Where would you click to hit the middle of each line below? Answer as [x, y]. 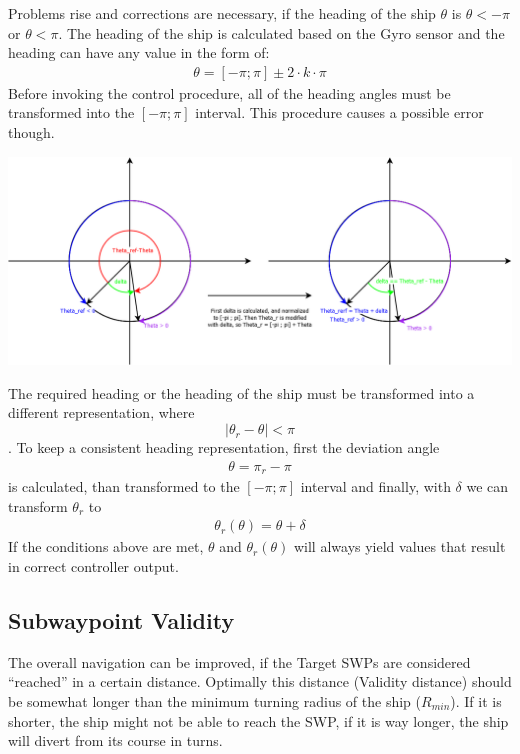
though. [31, 132]
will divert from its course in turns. [115, 740]
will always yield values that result [399, 546]
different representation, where [101, 412]
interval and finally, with [375, 486]
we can [487, 486]
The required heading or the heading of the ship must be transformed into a [241, 392]
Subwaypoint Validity [121, 619]
